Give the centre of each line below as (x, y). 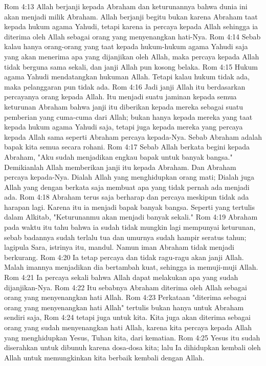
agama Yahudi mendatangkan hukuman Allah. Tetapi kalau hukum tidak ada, (127, 77)
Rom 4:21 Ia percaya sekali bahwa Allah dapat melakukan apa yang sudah (121, 277)
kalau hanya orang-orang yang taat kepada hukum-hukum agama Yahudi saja (126, 46)
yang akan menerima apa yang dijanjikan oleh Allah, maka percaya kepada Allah (132, 56)
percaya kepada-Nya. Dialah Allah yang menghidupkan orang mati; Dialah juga (129, 177)
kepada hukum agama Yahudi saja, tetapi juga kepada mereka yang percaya (124, 127)
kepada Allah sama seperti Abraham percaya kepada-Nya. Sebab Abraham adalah (133, 136)
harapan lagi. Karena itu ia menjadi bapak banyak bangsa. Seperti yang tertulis (129, 207)
